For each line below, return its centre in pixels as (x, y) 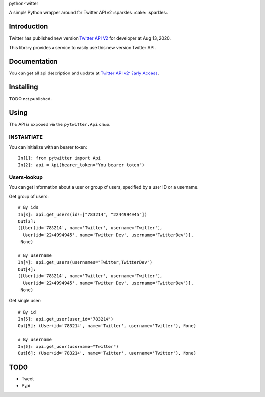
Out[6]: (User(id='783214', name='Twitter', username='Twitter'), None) (107, 353)
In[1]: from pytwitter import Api (59, 158)
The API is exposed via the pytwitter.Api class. (60, 124)
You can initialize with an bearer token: (48, 147)
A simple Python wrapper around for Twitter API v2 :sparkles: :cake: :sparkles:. (89, 13)
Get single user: (25, 301)
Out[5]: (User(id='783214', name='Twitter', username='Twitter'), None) (107, 326)
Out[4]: (27, 269)
